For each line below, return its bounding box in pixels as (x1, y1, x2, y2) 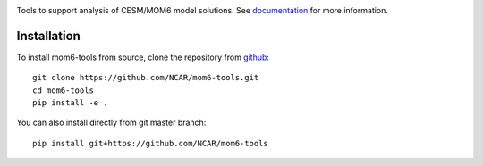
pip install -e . (32, 98, 108, 108)
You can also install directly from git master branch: (16, 117, 207, 129)
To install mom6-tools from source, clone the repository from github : (16, 52, 270, 62)
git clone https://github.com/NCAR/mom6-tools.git (32, 72, 259, 83)
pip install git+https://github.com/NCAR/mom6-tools (32, 138, 268, 148)
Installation (16, 28, 80, 44)
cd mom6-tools (32, 85, 94, 95)
